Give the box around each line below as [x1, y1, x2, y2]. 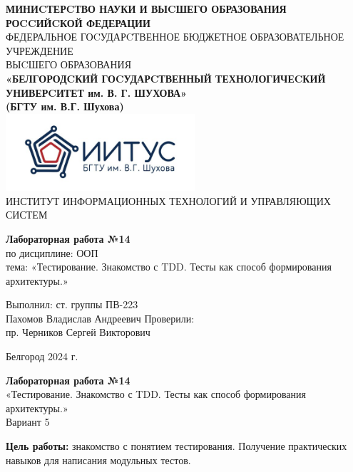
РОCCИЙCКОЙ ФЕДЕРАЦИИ [6, 15, 150, 30]
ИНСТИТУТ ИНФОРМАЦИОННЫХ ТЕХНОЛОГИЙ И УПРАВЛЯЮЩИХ [6, 193, 331, 208]
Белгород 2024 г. [6, 349, 78, 364]
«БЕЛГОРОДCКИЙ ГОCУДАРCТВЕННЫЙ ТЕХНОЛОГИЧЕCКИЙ [6, 70, 326, 85]
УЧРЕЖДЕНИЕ [6, 43, 73, 58]
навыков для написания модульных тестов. [6, 452, 191, 467]
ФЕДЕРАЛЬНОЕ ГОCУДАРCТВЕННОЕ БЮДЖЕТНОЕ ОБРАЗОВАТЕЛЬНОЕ [6, 29, 344, 44]
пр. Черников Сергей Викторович [6, 325, 150, 340]
